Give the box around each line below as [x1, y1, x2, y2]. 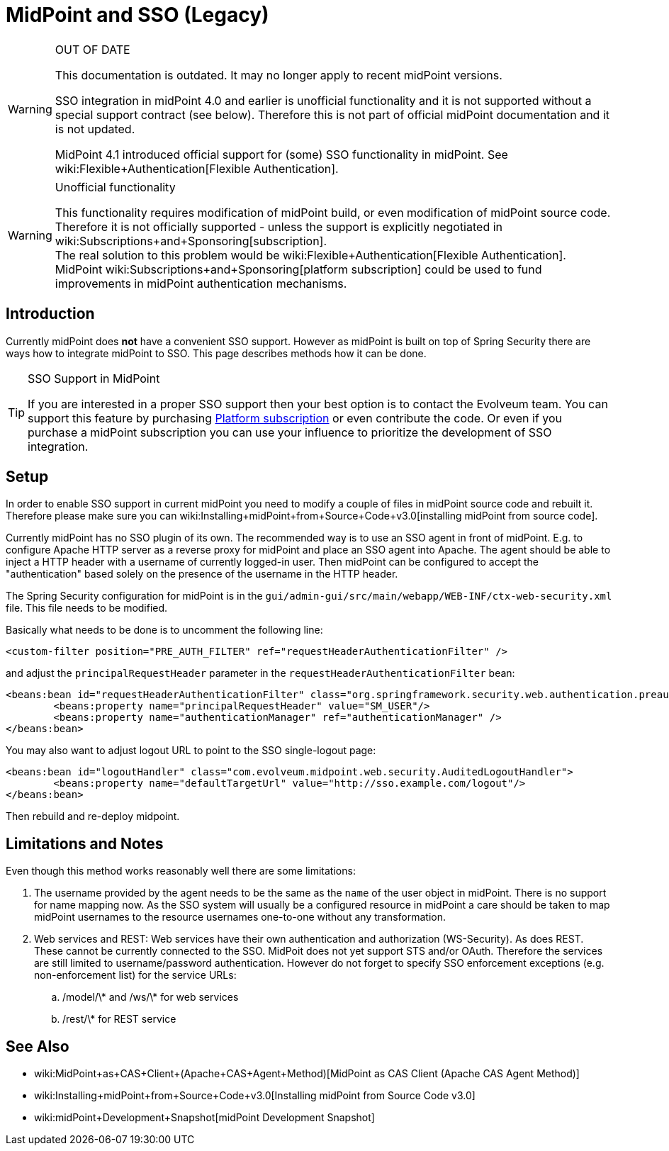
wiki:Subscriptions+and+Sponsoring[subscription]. [55, 233, 327, 248]
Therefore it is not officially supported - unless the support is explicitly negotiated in [55, 219, 503, 234]
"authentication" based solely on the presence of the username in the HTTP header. [6, 568, 398, 580]
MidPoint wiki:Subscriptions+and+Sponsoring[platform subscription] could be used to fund [55, 262, 542, 276]
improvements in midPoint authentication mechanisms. [55, 276, 347, 291]
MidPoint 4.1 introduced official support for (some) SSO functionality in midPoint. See [55, 147, 508, 162]
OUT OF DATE [55, 42, 130, 57]
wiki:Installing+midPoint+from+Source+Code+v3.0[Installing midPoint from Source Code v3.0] [34, 1089, 476, 1102]
